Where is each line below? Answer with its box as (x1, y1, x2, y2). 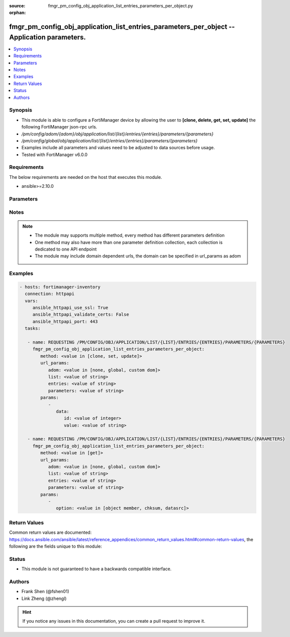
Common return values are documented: (9, 529, 92, 536)
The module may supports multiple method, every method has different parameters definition (35, 232, 225, 238)
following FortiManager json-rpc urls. (21, 124, 97, 130)
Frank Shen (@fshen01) (21, 589, 69, 595)
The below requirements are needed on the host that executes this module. (9, 174, 163, 180)
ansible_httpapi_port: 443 (32, 319, 98, 324)
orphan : (9, 10, 26, 16)
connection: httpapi (25, 291, 75, 297)
